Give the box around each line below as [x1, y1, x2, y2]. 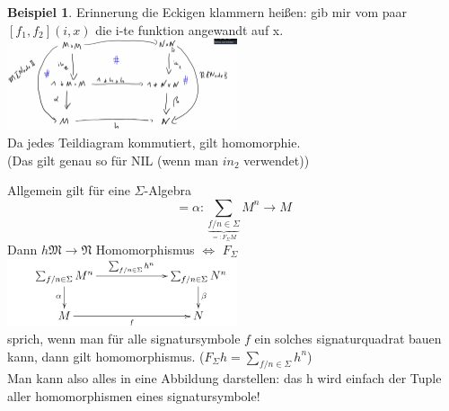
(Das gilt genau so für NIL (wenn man [7, 150, 219, 169]
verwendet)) [243, 150, 310, 169]
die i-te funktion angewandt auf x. [95, 20, 284, 39]
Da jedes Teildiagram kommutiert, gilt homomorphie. [7, 133, 301, 152]
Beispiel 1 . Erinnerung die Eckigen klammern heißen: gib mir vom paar [7, 3, 407, 21]
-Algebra [144, 181, 192, 200]
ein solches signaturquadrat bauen [254, 329, 442, 348]
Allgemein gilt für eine [7, 181, 130, 200]
